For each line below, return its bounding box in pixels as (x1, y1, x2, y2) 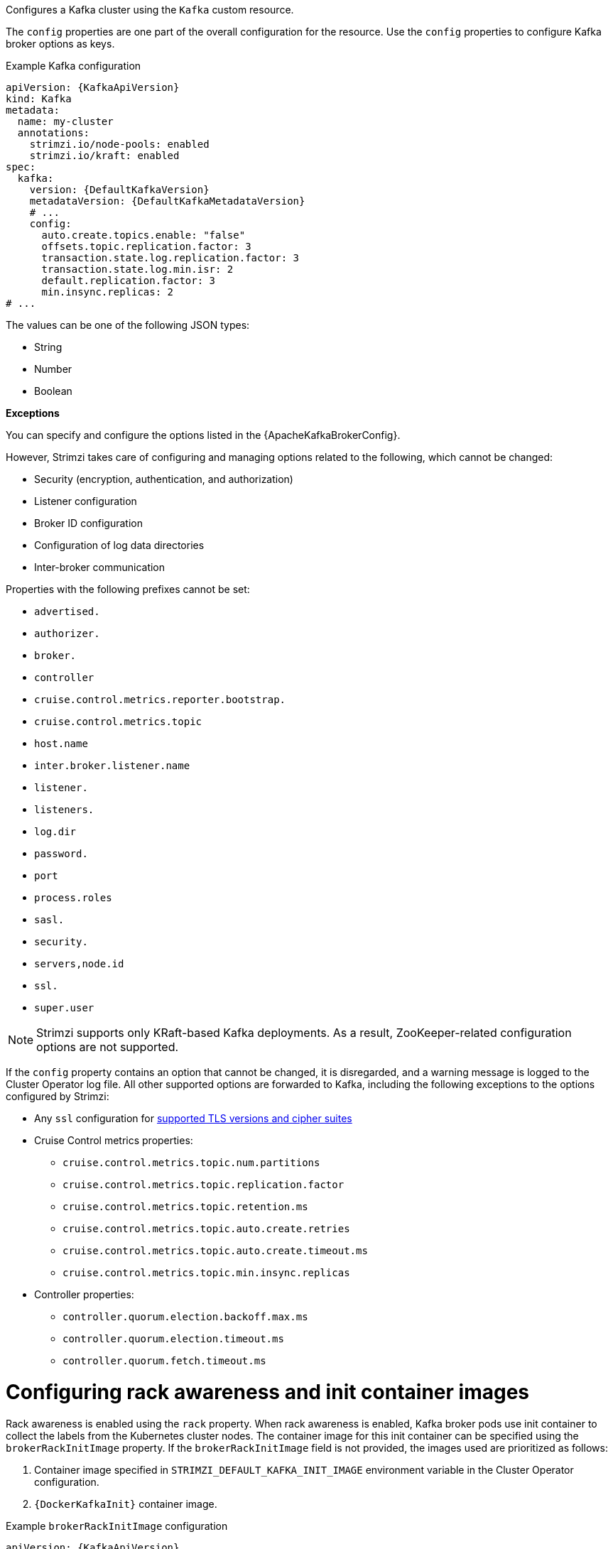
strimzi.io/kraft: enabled (29, 150, 180, 161)
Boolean (34, 385, 72, 397)
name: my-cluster (17, 116, 114, 127)
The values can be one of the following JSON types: (6, 319, 250, 331)
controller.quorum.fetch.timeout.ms (63, 1355, 266, 1366)
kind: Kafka (6, 93, 72, 104)
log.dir (34, 826, 77, 837)
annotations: (17, 127, 90, 138)
